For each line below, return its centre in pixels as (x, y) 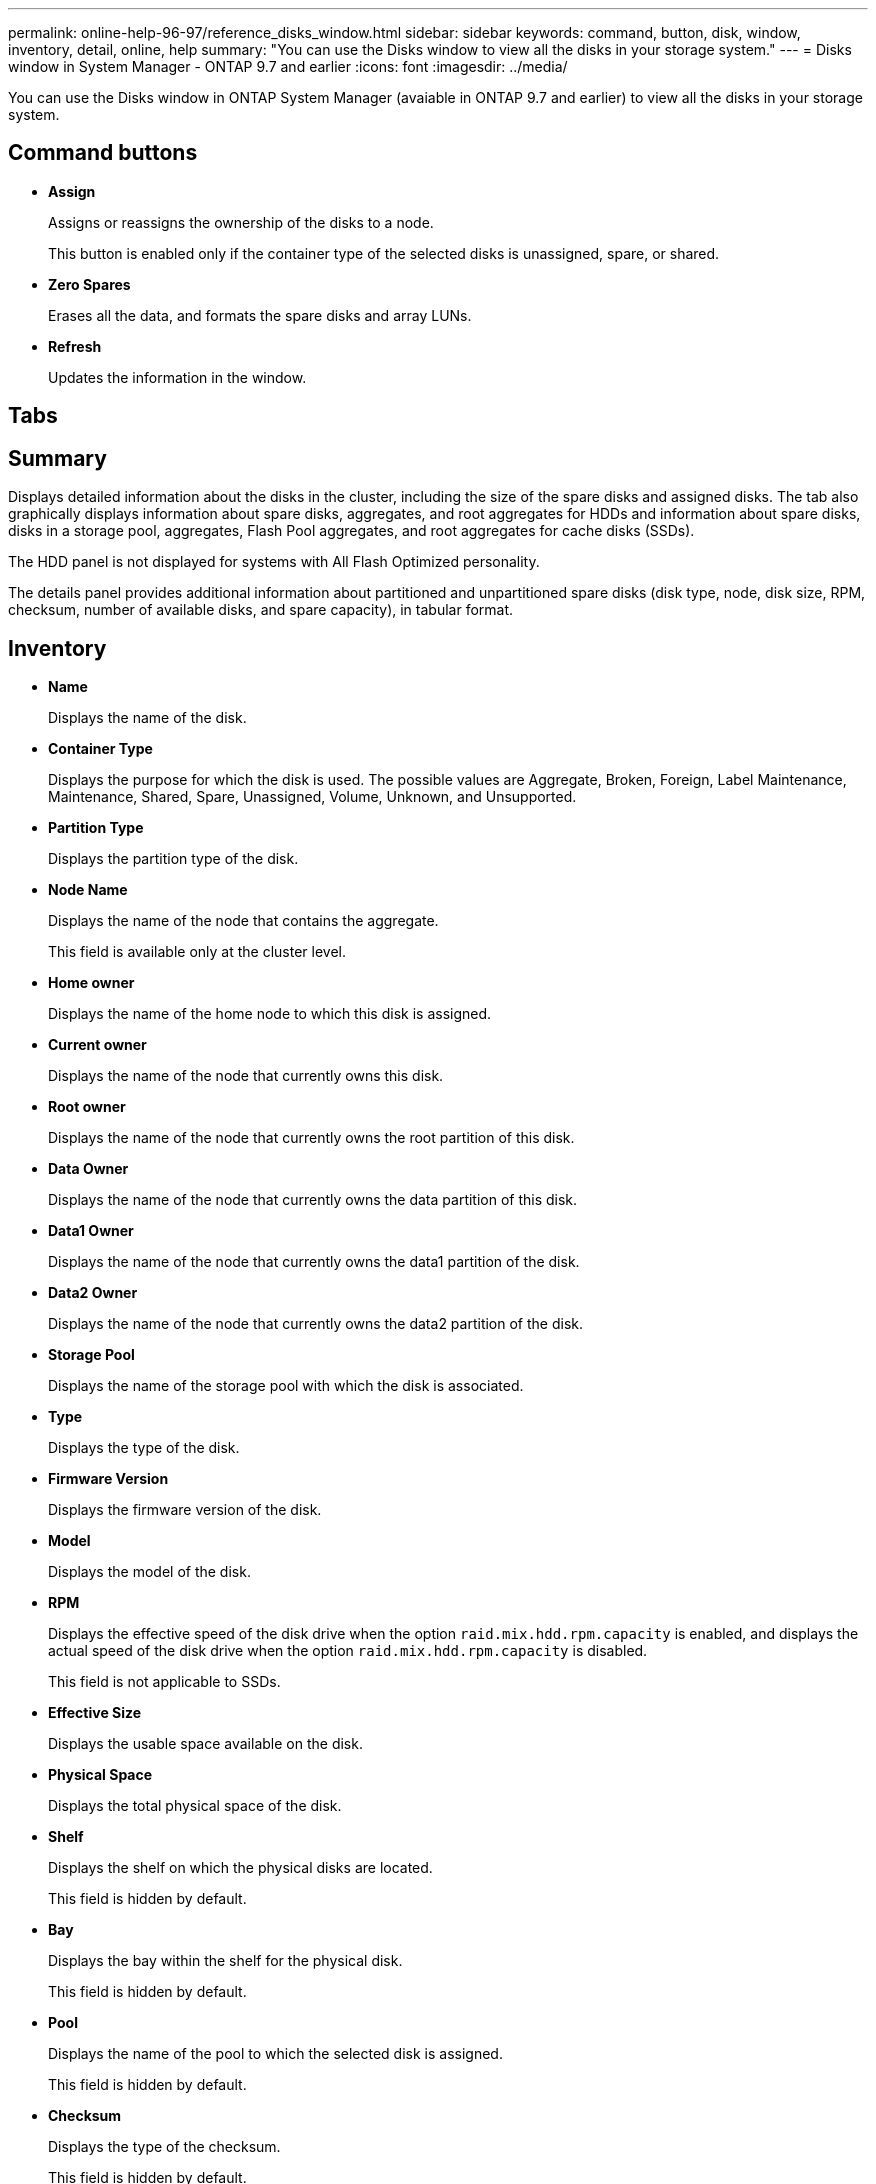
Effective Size (95, 1712)
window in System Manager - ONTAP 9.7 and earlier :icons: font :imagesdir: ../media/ (288, 66)
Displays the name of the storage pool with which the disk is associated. (286, 1385)
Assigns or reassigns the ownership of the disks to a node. (241, 222)
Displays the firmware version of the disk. (185, 1509)
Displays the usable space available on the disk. (205, 1743)
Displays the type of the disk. (144, 1447)
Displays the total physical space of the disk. (195, 1805)
